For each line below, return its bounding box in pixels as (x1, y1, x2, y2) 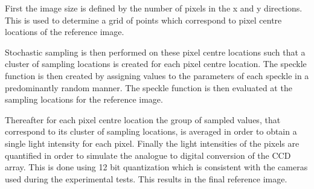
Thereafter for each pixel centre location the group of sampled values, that (5, 113, 281, 126)
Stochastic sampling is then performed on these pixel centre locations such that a (5, 45, 306, 58)
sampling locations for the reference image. (5, 93, 163, 106)
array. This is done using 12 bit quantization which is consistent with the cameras (5, 161, 308, 173)
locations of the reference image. (5, 25, 124, 38)
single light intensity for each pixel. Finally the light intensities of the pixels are (5, 136, 300, 149)
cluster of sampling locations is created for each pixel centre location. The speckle (5, 57, 307, 70)
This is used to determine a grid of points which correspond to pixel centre (5, 13, 282, 26)
